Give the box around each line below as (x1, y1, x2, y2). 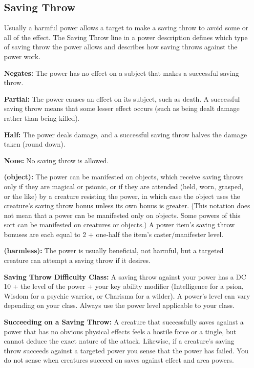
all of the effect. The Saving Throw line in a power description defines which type (4, 32, 248, 42)
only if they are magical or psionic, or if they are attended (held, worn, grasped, (4, 181, 244, 191)
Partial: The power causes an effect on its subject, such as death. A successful (4, 93, 240, 104)
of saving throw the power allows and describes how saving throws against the (4, 42, 237, 52)
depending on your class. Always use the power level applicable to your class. (4, 300, 234, 310)
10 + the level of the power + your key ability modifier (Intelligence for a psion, (4, 281, 244, 291)
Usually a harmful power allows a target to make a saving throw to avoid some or (4, 22, 249, 33)
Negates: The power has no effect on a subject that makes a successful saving (4, 67, 239, 78)
